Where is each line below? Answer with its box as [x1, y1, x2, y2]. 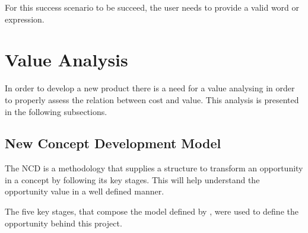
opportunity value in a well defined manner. [5, 185, 164, 197]
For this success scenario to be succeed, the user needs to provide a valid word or [5, 1, 300, 13]
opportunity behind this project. [5, 216, 122, 229]
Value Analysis [5, 47, 128, 72]
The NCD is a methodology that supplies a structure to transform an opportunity [5, 162, 303, 174]
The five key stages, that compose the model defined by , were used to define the [5, 205, 299, 218]
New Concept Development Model [5, 134, 221, 152]
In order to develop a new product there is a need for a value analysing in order [5, 82, 295, 94]
